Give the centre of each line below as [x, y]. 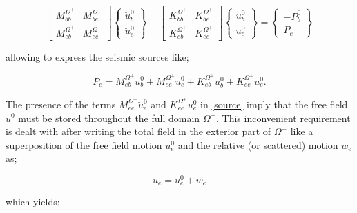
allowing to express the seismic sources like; [97, 57]
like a [302, 131]
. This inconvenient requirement [283, 118]
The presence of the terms [61, 104]
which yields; [33, 202]
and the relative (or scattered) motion [258, 144]
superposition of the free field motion [84, 144]
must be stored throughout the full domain [109, 118]
